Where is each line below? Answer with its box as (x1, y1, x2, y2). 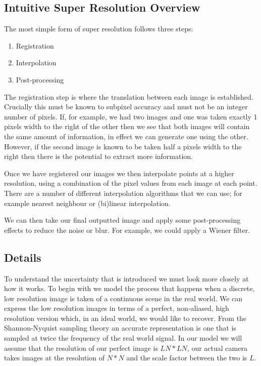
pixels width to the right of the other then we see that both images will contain (4, 121, 250, 132)
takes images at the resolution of (4, 352, 105, 363)
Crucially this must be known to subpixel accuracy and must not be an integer (4, 101, 248, 112)
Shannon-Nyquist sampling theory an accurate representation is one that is (4, 322, 236, 333)
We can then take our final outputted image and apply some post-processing (4, 215, 241, 225)
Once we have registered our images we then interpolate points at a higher (4, 168, 234, 178)
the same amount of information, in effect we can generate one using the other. (4, 131, 248, 141)
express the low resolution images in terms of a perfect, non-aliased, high (4, 303, 229, 313)
